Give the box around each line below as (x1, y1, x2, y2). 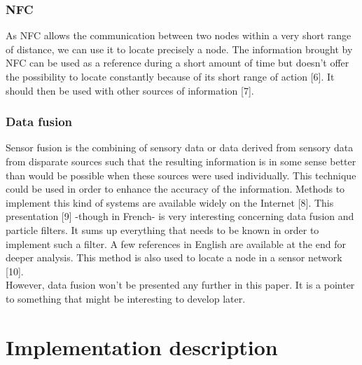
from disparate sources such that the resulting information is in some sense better (6, 154, 356, 168)
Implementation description (6, 332, 278, 361)
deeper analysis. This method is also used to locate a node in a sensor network (6, 250, 342, 265)
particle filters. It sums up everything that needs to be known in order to (6, 222, 319, 237)
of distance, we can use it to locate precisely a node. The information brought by (6, 41, 353, 56)
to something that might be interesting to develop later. (6, 291, 246, 305)
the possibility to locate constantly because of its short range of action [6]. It (6, 69, 335, 83)
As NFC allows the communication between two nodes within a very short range (6, 28, 351, 43)
